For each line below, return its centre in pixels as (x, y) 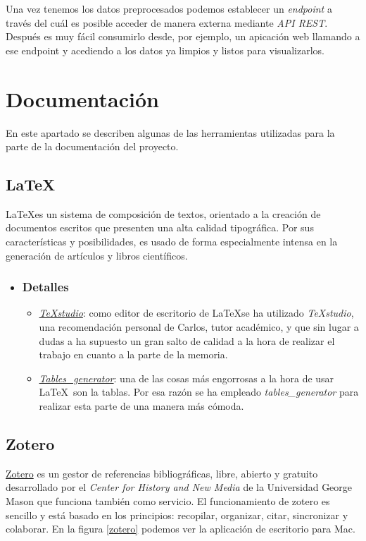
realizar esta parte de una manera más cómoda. (141, 406)
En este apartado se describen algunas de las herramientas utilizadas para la (170, 132)
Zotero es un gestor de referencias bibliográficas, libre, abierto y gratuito (162, 473)
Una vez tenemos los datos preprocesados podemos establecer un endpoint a (169, 8)
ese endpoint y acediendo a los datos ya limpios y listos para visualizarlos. (165, 50)
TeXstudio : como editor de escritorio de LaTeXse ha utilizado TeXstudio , (196, 313)
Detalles (45, 287)
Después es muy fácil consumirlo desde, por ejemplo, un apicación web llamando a (183, 36)
